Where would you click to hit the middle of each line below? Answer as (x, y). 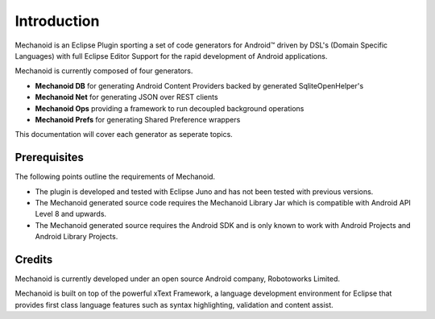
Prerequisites (49, 157)
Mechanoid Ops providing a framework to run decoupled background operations (170, 108)
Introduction (57, 21)
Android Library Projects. (77, 237)
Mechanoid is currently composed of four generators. (104, 71)
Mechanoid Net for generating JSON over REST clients (126, 97)
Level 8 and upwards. (71, 214)
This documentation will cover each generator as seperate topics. (124, 135)
